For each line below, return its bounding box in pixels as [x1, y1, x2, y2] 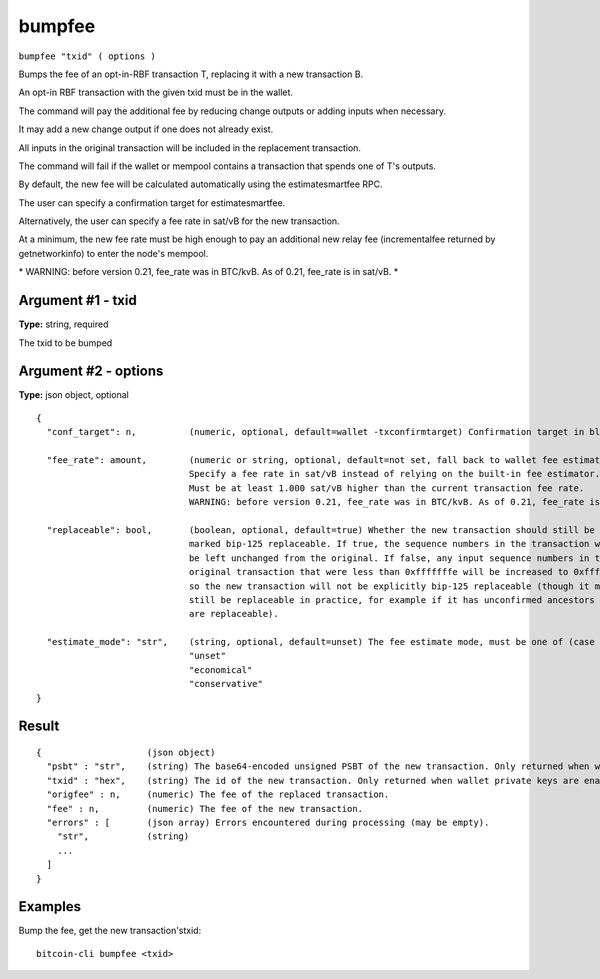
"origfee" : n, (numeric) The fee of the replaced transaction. [46, 789, 390, 800]
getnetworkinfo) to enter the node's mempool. [18, 247, 209, 259]
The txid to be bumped [18, 336, 113, 349]
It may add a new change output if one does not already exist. [18, 123, 274, 135]
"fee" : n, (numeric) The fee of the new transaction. [46, 803, 364, 814]
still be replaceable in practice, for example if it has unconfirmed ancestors [188, 594, 595, 605]
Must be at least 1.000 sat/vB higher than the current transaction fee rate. [188, 482, 585, 494]
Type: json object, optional [18, 389, 129, 401]
